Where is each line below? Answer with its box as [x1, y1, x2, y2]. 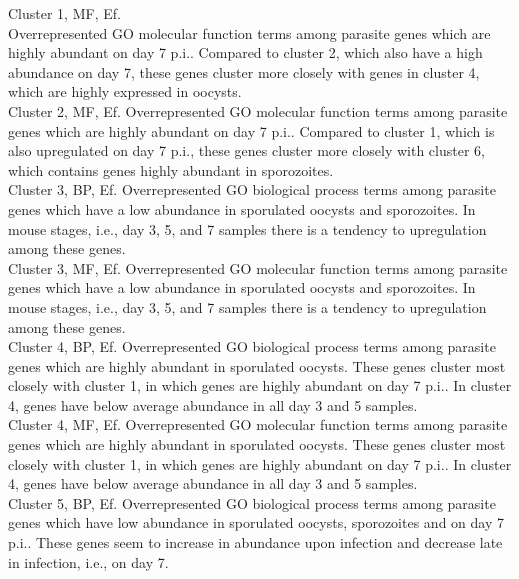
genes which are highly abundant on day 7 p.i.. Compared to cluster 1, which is [8, 120, 495, 141]
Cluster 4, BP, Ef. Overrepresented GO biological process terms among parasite [8, 336, 496, 357]
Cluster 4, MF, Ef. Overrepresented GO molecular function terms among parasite [8, 414, 508, 435]
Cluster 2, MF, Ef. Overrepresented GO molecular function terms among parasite [8, 100, 508, 121]
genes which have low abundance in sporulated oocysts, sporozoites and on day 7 [8, 512, 504, 533]
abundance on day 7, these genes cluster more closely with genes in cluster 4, [8, 61, 480, 82]
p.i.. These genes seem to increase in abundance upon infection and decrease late [8, 532, 503, 553]
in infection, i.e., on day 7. [8, 551, 169, 572]
